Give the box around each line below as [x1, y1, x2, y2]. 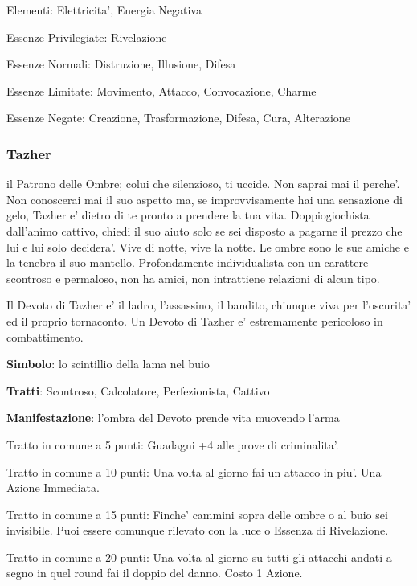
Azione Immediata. [6, 479, 100, 496]
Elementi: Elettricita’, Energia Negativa [6, 2, 202, 18]
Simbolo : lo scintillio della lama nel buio [6, 355, 210, 372]
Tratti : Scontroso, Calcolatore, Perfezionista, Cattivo [6, 382, 270, 399]
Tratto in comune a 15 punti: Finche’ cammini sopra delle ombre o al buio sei [6, 506, 388, 522]
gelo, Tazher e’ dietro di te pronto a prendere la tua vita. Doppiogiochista [6, 207, 370, 223]
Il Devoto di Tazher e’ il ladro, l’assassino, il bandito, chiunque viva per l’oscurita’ [6, 297, 411, 313]
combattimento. [6, 328, 84, 345]
